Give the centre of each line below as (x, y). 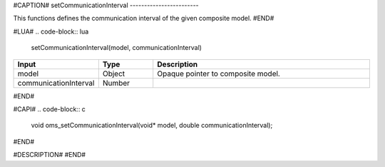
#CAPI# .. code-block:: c (49, 109)
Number (116, 83)
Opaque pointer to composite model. (219, 74)
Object (114, 74)
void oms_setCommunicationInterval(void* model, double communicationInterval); (152, 126)
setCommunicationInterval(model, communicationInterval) (117, 48)
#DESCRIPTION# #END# (49, 155)
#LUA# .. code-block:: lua (51, 31)
